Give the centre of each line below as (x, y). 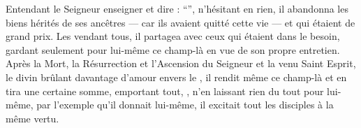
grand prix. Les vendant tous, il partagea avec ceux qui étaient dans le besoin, (173, 36)
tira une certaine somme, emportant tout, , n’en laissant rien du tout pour (165, 91)
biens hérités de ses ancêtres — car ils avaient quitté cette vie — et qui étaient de (180, 22)
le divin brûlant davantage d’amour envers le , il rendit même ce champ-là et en (176, 77)
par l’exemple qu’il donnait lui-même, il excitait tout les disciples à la (185, 105)
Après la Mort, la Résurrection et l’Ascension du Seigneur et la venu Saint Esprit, (181, 63)
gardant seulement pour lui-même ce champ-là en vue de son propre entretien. (173, 49)
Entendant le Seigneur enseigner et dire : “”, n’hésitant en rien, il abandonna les (177, 8)
